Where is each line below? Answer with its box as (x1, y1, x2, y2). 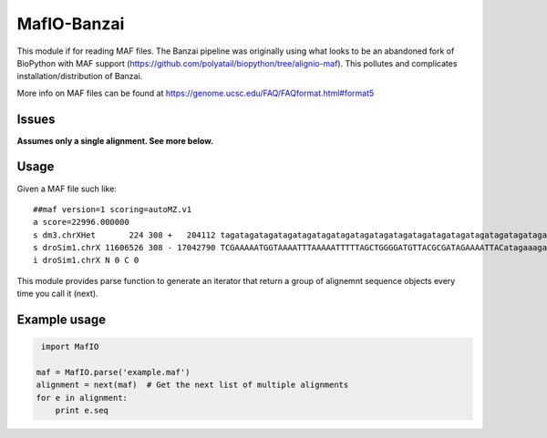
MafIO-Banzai (16, 14, 125, 34)
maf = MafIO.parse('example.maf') (36, 367, 191, 378)
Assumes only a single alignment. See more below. (16, 135, 214, 146)
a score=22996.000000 (33, 217, 129, 228)
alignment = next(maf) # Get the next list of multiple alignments (36, 380, 349, 391)
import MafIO (41, 341, 99, 352)
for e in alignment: (36, 392, 128, 402)
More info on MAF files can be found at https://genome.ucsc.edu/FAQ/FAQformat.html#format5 (16, 87, 375, 98)
